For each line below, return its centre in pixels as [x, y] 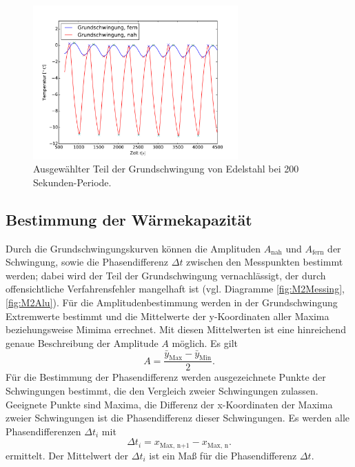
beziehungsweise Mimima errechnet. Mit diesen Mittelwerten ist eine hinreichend [176, 329]
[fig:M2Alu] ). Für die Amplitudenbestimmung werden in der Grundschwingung [172, 302]
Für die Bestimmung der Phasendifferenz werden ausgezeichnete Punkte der [166, 377]
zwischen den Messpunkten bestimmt [265, 262]
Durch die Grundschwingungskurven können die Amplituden [133, 248]
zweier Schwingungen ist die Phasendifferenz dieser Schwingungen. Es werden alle [177, 418]
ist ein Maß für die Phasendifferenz [223, 455]
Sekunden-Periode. [72, 182]
